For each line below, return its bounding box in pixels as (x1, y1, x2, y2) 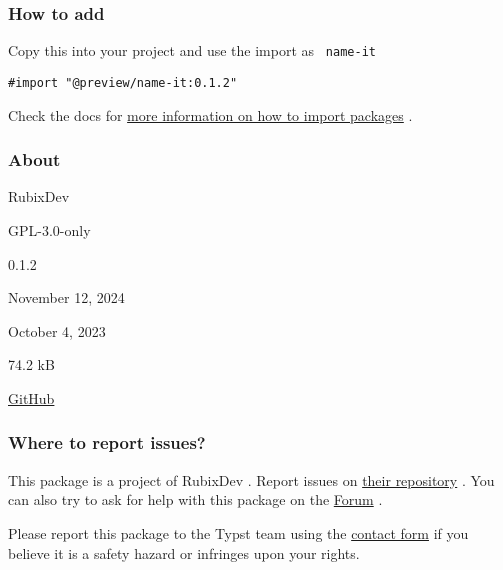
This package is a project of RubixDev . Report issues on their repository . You (8, 469, 495, 490)
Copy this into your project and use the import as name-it (8, 40, 376, 61)
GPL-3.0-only (8, 219, 91, 240)
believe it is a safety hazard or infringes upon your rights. (8, 542, 360, 563)
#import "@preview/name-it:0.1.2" (8, 75, 238, 90)
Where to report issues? (8, 430, 206, 455)
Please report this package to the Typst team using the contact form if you (8, 522, 469, 543)
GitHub (8, 387, 55, 408)
